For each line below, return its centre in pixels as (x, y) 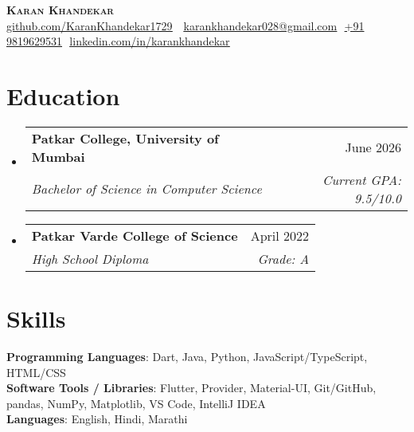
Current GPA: (362, 179)
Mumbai (58, 156)
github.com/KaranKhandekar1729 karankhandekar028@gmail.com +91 (186, 25)
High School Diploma (90, 258)
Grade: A (283, 258)
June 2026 (373, 147)
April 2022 (280, 235)
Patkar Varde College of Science (135, 235)
